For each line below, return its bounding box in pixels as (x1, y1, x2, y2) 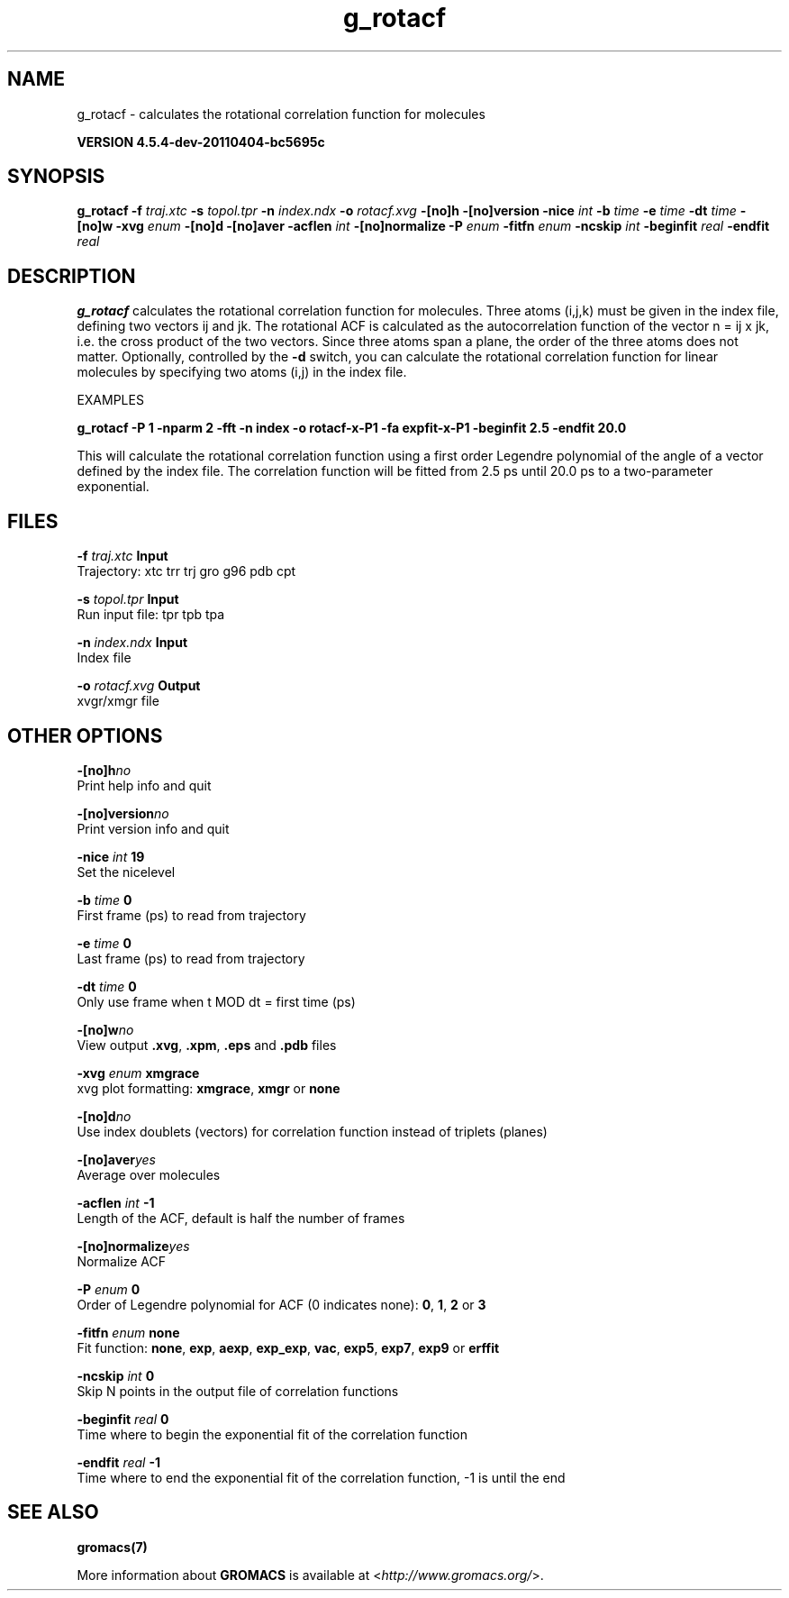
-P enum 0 (77, 1281, 141, 1297)
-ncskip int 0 (77, 1367, 155, 1383)
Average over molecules (77, 1166, 221, 1183)
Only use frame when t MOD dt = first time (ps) (77, 993, 356, 1009)
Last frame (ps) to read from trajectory (77, 950, 305, 966)
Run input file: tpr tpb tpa (77, 607, 225, 623)
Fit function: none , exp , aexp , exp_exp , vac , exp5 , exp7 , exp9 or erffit (77, 1339, 500, 1356)
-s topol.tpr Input (77, 591, 179, 607)
